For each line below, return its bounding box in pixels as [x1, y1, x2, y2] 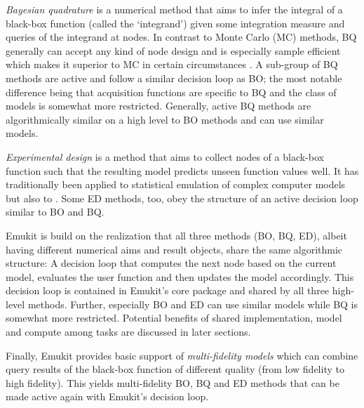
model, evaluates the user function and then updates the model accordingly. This [6, 269, 354, 284]
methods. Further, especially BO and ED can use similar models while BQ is [27, 296, 358, 311]
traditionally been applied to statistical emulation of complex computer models [6, 177, 346, 192]
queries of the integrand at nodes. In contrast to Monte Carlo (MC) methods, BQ [6, 29, 357, 44]
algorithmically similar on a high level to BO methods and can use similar [6, 112, 324, 126]
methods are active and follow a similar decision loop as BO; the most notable [6, 70, 342, 85]
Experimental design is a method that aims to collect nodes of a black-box [6, 149, 324, 164]
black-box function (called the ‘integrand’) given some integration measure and [6, 15, 345, 30]
